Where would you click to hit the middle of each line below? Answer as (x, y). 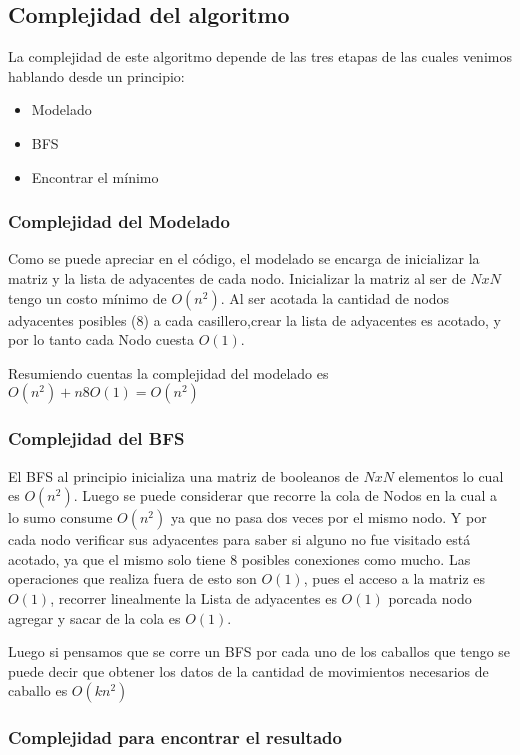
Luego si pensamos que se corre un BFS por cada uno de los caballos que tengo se (259, 651)
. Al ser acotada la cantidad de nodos (335, 297)
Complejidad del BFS (96, 438)
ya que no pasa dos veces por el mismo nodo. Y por (328, 517)
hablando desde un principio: (96, 75)
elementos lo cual (451, 475)
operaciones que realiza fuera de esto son (132, 578)
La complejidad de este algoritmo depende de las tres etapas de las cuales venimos (260, 56)
